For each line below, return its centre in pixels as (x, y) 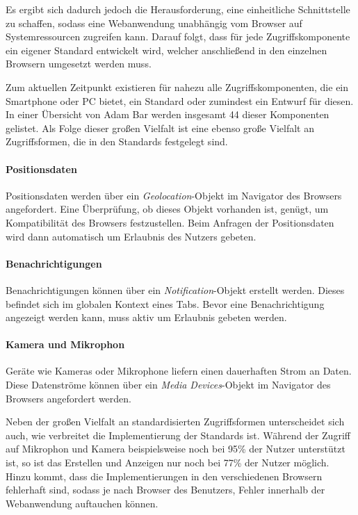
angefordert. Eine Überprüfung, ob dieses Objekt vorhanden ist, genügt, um (167, 209)
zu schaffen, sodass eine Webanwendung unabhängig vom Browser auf (154, 23)
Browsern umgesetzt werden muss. (79, 64)
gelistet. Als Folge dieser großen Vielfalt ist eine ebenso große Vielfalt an (160, 128)
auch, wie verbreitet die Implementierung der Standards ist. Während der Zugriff (178, 435)
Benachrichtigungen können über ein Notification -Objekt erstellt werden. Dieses (175, 289)
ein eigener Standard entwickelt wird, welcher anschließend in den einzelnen (166, 50)
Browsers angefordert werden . (68, 398)
